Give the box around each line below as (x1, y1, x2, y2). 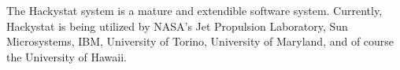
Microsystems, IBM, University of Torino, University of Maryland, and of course (6, 33, 394, 50)
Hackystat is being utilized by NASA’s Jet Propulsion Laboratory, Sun (6, 17, 348, 34)
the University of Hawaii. (6, 48, 127, 64)
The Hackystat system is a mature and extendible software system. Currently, (6, 2, 383, 18)
